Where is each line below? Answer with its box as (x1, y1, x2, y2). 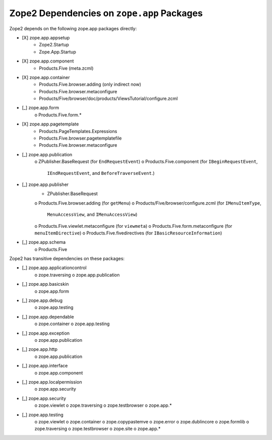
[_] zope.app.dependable (22, 313, 74, 320)
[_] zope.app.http (22, 346, 58, 352)
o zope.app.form (34, 288, 69, 294)
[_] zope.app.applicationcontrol (22, 265, 87, 271)
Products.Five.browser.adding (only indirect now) (39, 81, 142, 88)
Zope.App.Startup (39, 48, 77, 55)
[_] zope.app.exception (22, 330, 70, 336)
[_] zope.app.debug (22, 297, 63, 303)
